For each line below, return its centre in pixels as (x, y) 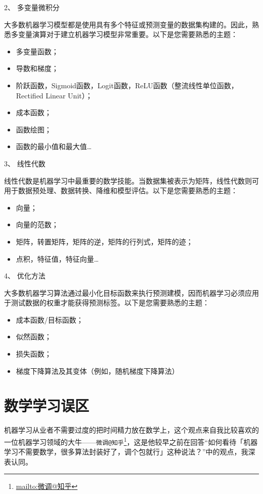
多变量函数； (37, 51)
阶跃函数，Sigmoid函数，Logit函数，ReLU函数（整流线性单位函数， (127, 85)
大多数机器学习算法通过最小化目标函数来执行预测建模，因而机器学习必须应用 (131, 292)
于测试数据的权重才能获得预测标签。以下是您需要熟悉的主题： (107, 303)
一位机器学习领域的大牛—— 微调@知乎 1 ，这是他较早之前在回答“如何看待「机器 (131, 441)
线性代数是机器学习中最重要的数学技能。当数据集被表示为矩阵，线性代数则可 (131, 180)
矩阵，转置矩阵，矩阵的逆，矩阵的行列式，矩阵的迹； (104, 241)
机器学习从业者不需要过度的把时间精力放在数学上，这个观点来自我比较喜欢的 (131, 430)
